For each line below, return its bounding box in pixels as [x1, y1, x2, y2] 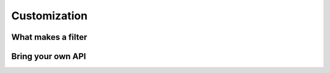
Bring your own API [11, 51, 86, 62]
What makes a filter [11, 32, 87, 42]
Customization [11, 9, 88, 22]
